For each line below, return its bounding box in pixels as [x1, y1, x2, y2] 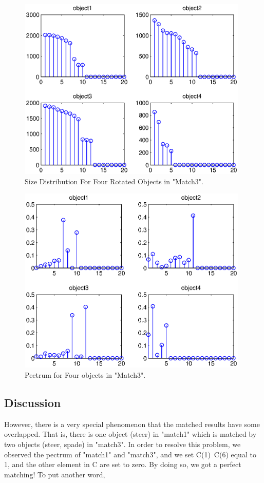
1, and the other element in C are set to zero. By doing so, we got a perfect [4, 459, 241, 470]
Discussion [4, 395, 61, 411]
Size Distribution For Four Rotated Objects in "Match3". [25, 176, 203, 186]
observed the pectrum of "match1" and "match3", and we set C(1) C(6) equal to [4, 449, 256, 459]
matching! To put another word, [4, 469, 105, 479]
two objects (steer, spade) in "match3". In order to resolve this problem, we [4, 439, 241, 450]
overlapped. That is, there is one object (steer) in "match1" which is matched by [4, 429, 257, 439]
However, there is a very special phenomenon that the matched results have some [4, 418, 260, 429]
